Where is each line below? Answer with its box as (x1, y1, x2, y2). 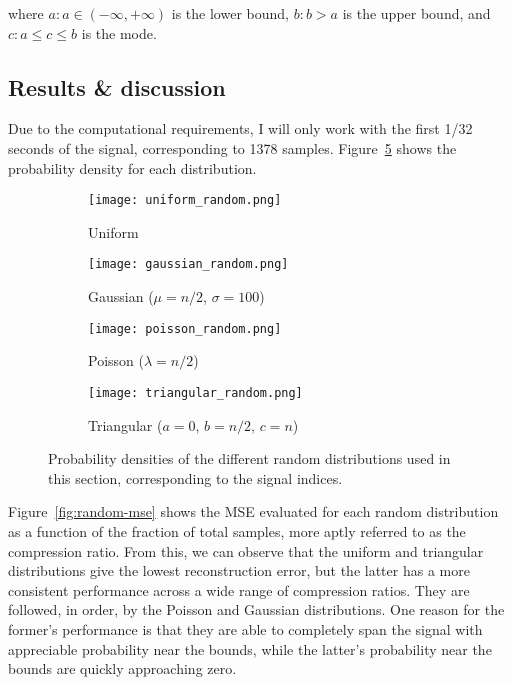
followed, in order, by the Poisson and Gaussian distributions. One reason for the (8, 599, 505, 620)
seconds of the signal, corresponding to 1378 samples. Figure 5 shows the (8, 137, 457, 158)
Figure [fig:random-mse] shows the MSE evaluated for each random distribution (8, 501, 499, 522)
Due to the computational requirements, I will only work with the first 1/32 (8, 118, 473, 139)
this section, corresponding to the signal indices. (48, 467, 343, 488)
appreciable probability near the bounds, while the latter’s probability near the (8, 638, 492, 659)
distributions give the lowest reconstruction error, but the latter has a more (8, 560, 470, 581)
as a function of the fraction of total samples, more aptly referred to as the (8, 520, 466, 541)
